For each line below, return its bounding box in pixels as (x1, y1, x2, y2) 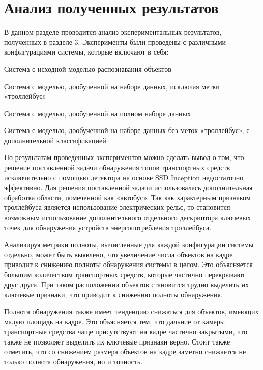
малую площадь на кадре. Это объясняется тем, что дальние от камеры (4, 316, 225, 327)
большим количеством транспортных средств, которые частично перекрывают (4, 269, 245, 279)
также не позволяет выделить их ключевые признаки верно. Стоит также (4, 336, 230, 347)
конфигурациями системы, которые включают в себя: (4, 46, 169, 57)
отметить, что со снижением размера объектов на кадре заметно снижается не (4, 346, 246, 357)
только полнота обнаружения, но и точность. (4, 356, 143, 366)
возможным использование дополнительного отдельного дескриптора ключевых (4, 212, 251, 223)
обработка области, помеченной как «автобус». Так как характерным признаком (4, 192, 251, 202)
